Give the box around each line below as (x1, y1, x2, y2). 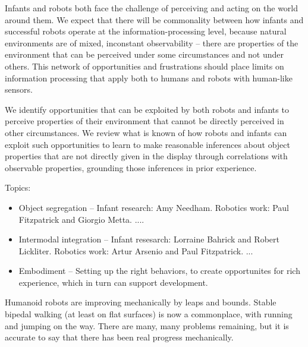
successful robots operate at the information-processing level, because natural (5, 25, 287, 37)
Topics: (5, 181, 31, 194)
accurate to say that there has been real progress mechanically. (5, 331, 234, 343)
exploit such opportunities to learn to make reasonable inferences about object (5, 138, 290, 150)
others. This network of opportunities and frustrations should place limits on (5, 59, 284, 72)
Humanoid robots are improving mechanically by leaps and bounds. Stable (5, 296, 276, 308)
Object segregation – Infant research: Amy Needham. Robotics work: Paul (18, 201, 289, 213)
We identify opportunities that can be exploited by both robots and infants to (5, 103, 289, 115)
